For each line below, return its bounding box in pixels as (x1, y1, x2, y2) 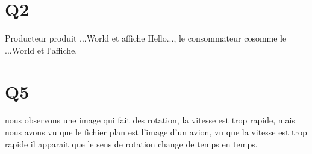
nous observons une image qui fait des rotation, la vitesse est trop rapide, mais (5, 114, 295, 126)
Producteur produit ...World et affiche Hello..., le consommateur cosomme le (5, 32, 287, 45)
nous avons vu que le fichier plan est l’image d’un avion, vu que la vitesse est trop (5, 126, 307, 138)
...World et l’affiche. (5, 43, 78, 56)
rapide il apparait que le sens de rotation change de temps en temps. (5, 137, 258, 150)
